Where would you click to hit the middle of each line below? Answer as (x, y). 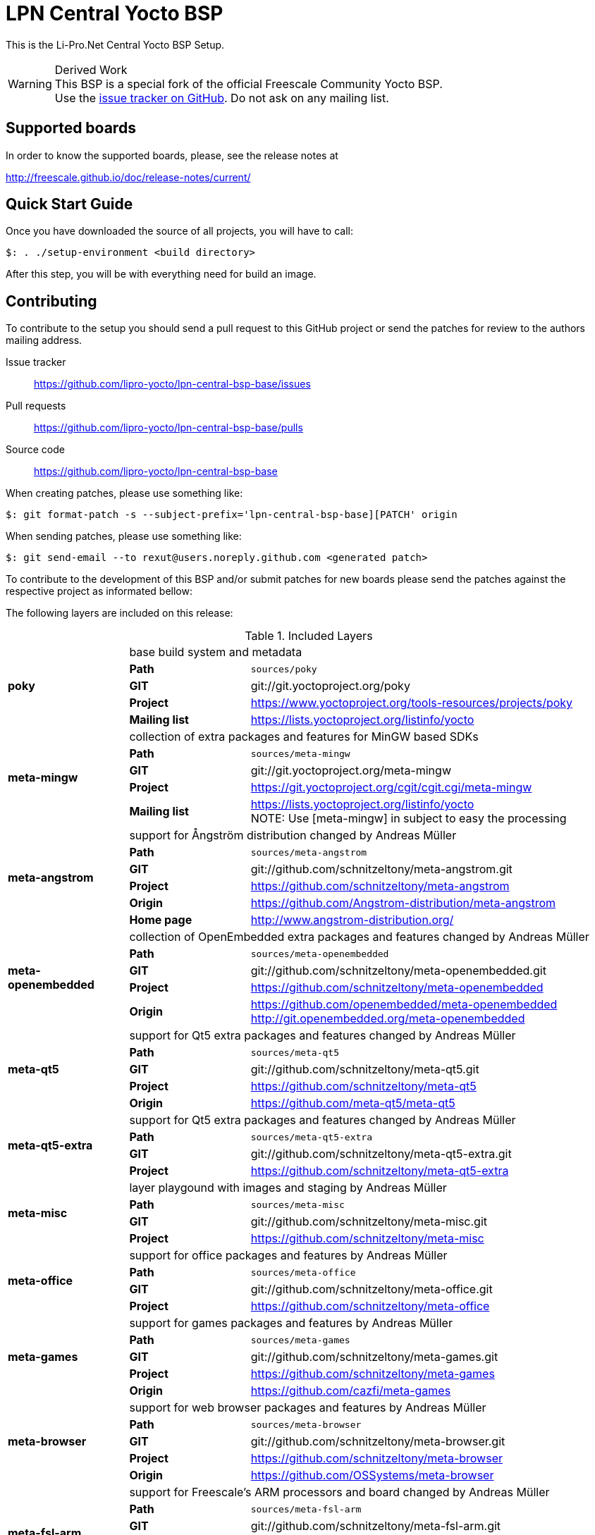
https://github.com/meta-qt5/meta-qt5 (353, 1103)
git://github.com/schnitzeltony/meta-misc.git (369, 1222)
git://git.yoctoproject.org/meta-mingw (351, 771)
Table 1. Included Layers (309, 636)
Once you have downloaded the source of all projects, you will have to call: (179, 231)
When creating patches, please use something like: (124, 493)
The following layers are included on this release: (119, 613)
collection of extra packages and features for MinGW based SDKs (304, 737)
